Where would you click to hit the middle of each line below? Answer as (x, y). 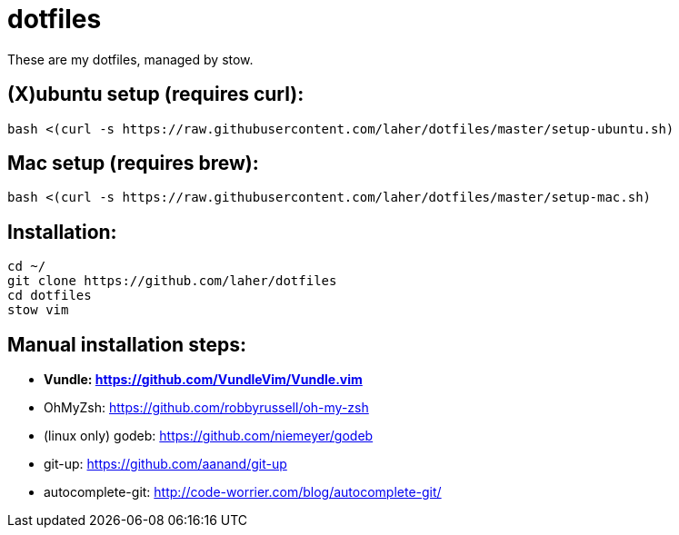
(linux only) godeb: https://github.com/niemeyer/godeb (209, 436)
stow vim (38, 310)
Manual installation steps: (127, 344)
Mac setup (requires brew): (133, 163)
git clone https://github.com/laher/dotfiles (172, 281)
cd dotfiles (50, 296)
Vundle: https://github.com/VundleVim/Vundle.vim (203, 380)
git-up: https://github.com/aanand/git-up (165, 464)
